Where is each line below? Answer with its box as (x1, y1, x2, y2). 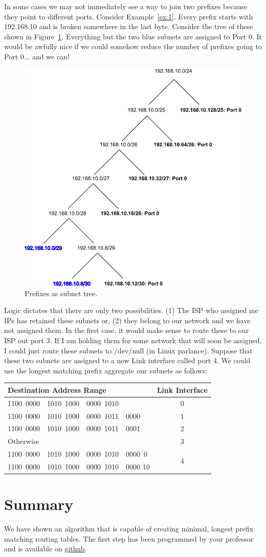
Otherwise (8, 436, 39, 447)
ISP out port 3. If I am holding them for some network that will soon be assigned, (4, 335, 262, 346)
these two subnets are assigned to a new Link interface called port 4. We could (4, 355, 251, 366)
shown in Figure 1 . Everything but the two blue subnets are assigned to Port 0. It (4, 31, 262, 41)
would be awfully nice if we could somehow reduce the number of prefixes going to (4, 41, 262, 52)
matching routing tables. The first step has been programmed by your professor (4, 533, 254, 544)
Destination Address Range (8, 384, 106, 395)
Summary (4, 494, 74, 515)
